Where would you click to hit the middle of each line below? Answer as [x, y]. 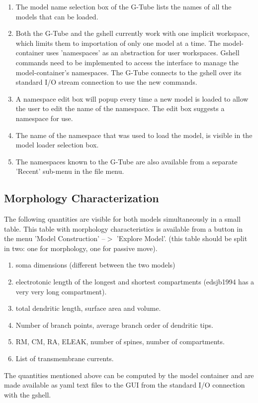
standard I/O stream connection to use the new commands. [106, 82]
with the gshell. [28, 394]
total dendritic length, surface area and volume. [88, 308]
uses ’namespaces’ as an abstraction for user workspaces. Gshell [143, 53]
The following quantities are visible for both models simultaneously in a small [122, 219]
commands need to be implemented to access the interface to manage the [127, 62]
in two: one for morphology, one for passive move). [81, 248]
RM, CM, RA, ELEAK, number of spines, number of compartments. [120, 341]
